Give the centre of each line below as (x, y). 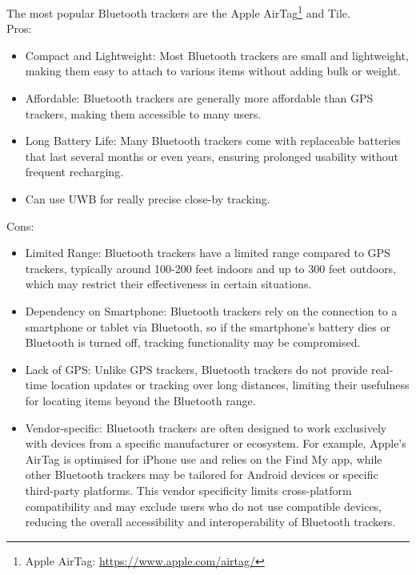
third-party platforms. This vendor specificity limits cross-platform (188, 490)
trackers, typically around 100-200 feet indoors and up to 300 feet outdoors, (211, 268)
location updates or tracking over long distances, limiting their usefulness (230, 385)
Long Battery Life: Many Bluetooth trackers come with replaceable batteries (213, 141)
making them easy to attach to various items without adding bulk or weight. (213, 71)
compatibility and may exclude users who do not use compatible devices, (204, 506)
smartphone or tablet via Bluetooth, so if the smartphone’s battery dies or (208, 326)
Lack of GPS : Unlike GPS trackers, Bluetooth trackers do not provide (196, 369)
